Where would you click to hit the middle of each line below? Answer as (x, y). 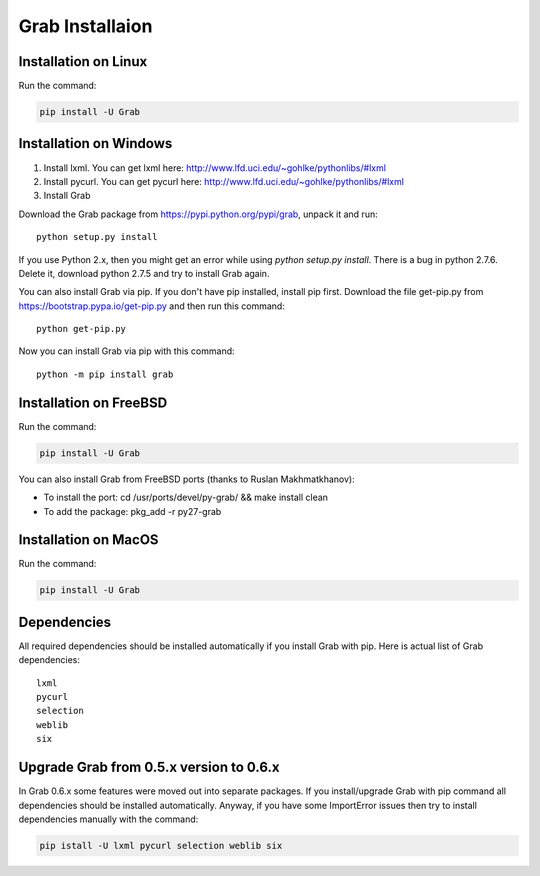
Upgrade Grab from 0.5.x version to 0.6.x (149, 767)
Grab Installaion (85, 26)
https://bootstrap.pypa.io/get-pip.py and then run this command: (151, 306)
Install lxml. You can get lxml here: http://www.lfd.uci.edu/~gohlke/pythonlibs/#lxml (215, 167)
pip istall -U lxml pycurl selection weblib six (161, 845)
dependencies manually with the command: (108, 819)
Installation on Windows (95, 143)
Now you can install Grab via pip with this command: (126, 351)
